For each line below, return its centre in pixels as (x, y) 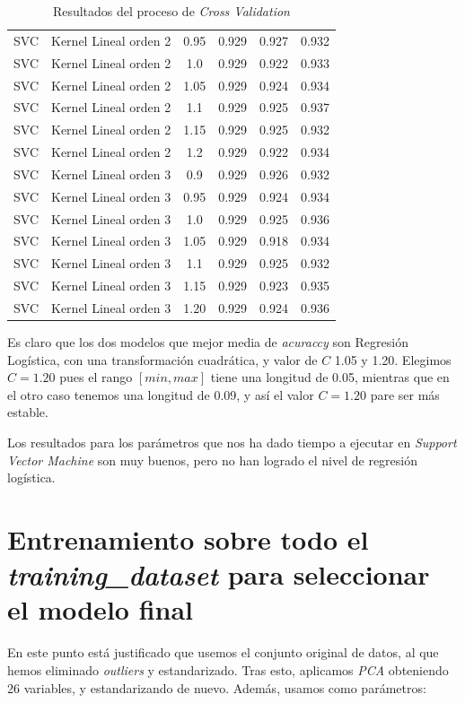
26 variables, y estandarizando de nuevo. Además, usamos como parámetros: (217, 687)
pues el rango (96, 377)
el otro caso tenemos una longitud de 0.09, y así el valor (161, 394)
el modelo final (101, 609)
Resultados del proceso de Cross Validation (171, 11)
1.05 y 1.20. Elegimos (393, 359)
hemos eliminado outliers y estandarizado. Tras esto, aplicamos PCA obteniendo (228, 669)
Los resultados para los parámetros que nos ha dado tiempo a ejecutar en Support (232, 443)
